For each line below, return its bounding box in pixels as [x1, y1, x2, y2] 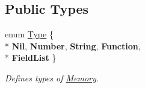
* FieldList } [5, 51, 57, 64]
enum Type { [5, 28, 54, 40]
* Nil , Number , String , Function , [5, 39, 141, 52]
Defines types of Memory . [5, 71, 99, 84]
